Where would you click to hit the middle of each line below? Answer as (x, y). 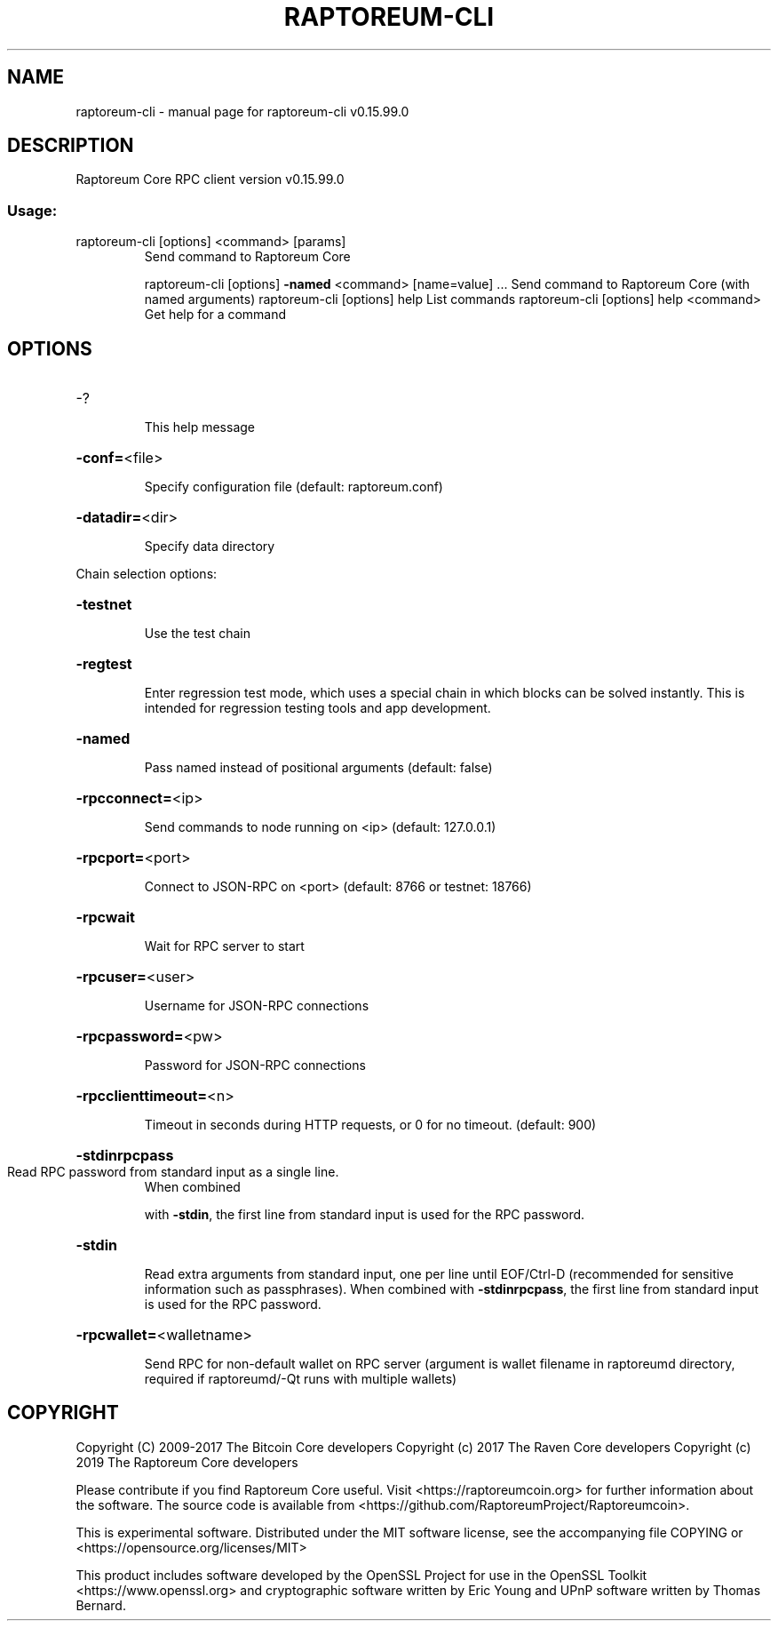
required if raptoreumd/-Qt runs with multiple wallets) (301, 1379)
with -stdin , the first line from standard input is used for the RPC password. (365, 1215)
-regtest (104, 664)
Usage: (32, 210)
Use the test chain (197, 634)
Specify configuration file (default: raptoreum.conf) (294, 487)
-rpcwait (105, 918)
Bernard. (101, 1605)
